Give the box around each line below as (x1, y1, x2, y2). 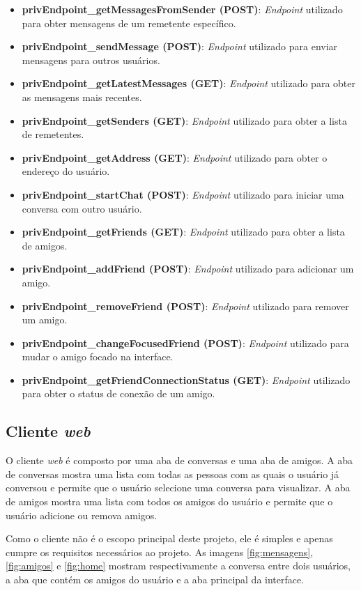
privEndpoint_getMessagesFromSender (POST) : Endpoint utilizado (22, 2, 343, 16)
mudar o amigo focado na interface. (22, 349, 174, 364)
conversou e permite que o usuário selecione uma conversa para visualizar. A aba (6, 480, 351, 495)
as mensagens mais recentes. (22, 89, 142, 104)
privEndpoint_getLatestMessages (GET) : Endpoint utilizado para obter (22, 76, 355, 91)
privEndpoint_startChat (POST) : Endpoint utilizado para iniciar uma (22, 187, 344, 201)
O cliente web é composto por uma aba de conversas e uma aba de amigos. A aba (6, 453, 353, 468)
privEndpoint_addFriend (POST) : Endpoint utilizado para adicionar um (22, 261, 354, 276)
